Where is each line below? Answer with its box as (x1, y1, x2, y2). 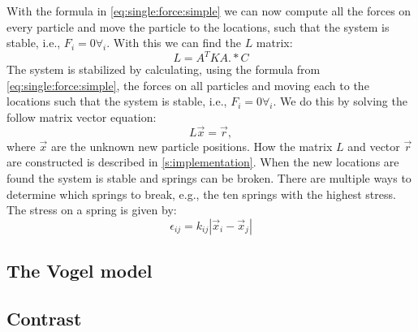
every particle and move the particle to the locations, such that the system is (6, 18, 390, 35)
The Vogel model (6, 258, 153, 283)
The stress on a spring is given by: (6, 201, 177, 218)
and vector (347, 137, 400, 154)
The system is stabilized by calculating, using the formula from (6, 61, 321, 78)
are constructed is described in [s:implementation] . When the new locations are (6, 153, 399, 170)
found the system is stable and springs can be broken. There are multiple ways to (6, 170, 412, 187)
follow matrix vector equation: (6, 109, 157, 126)
